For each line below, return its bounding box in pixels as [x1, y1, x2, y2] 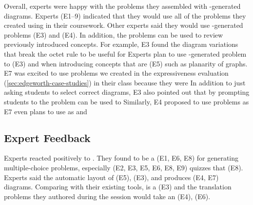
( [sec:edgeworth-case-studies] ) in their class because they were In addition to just [4, 77, 246, 87]
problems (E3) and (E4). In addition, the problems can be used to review [4, 29, 223, 40]
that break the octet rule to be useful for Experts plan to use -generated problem [4, 48, 247, 59]
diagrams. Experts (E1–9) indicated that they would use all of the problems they [4, 10, 246, 20]
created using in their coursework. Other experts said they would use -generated [4, 20, 243, 30]
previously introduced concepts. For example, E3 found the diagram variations [4, 39, 238, 49]
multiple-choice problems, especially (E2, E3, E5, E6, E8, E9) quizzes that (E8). [4, 162, 243, 172]
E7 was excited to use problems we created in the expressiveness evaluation [4, 68, 229, 78]
